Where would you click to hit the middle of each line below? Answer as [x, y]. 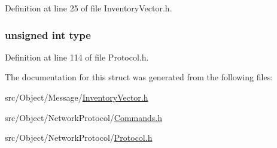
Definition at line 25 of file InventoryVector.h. [89, 8]
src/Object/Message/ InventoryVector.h [77, 97]
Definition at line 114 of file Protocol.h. [77, 57]
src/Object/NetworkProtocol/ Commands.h [83, 117]
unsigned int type [48, 34]
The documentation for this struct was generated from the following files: [139, 77]
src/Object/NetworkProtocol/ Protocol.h [79, 138]
